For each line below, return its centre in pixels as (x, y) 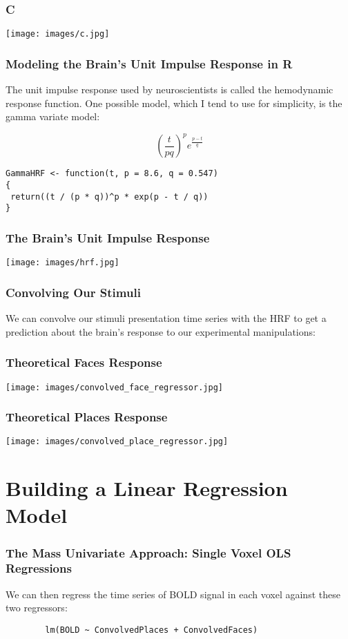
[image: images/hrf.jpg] (62, 263)
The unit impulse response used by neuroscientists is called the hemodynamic (170, 89)
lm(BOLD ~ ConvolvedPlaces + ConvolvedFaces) (152, 630)
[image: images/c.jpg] (58, 34)
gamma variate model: (53, 116)
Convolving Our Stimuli (73, 292)
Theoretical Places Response (87, 417)
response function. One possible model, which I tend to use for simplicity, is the (174, 103)
